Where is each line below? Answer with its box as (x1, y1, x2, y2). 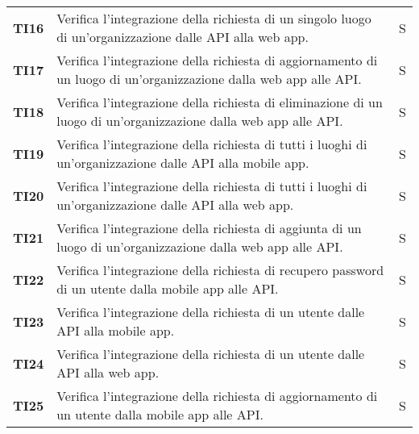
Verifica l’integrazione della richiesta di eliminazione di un (56, 93, 383, 111)
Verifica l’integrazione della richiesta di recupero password (56, 261, 384, 279)
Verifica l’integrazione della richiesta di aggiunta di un (56, 219, 362, 237)
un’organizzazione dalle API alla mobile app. (56, 153, 309, 172)
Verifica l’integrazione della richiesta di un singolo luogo (56, 9, 371, 27)
